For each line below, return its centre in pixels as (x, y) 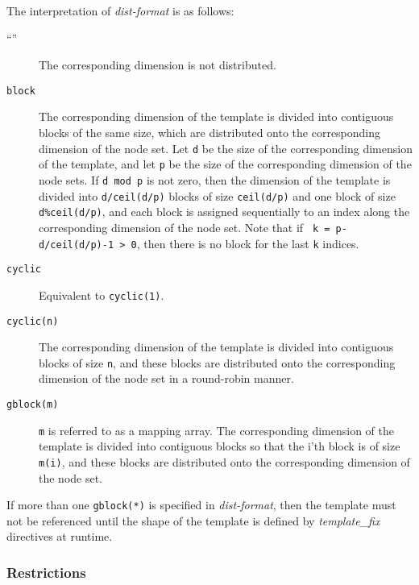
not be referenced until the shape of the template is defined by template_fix (193, 520)
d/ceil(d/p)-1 (77, 245)
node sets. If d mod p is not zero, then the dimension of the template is (215, 179)
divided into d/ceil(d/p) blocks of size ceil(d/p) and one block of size (217, 195)
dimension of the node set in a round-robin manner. (166, 378)
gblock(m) (33, 405)
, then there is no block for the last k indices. (248, 243)
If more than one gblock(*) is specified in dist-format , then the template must (201, 505)
